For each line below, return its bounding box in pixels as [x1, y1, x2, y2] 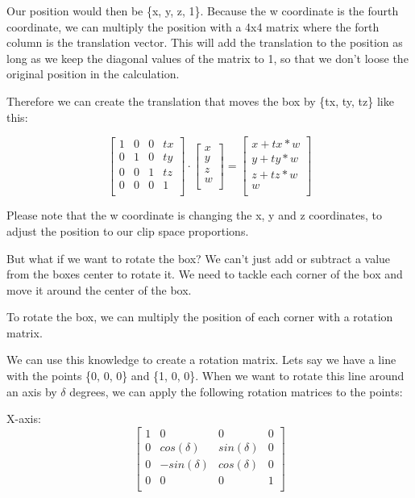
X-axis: [6, 410, 41, 427]
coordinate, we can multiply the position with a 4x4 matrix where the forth [6, 18, 380, 35]
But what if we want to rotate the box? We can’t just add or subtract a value [6, 249, 391, 266]
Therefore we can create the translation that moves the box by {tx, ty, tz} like [6, 92, 394, 109]
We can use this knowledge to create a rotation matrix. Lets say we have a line [6, 351, 396, 368]
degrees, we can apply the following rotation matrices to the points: [69, 383, 403, 400]
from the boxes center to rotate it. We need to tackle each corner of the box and [6, 266, 403, 282]
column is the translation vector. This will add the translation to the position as [6, 34, 403, 51]
